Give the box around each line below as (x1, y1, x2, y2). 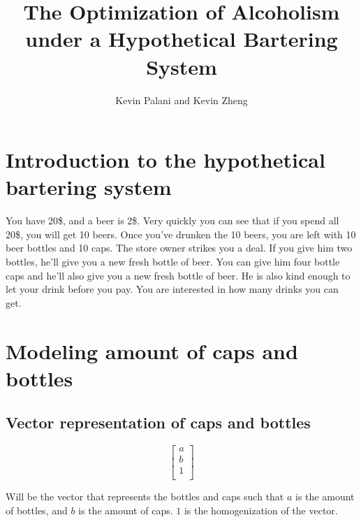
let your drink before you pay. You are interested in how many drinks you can (6, 282, 339, 296)
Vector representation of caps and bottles (6, 412, 311, 433)
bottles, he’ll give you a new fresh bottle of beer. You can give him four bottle (6, 254, 340, 268)
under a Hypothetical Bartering (25, 24, 338, 53)
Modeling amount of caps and (6, 336, 298, 365)
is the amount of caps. (78, 502, 173, 517)
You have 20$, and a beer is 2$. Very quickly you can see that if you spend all (6, 213, 339, 228)
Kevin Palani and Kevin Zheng (115, 92, 248, 107)
